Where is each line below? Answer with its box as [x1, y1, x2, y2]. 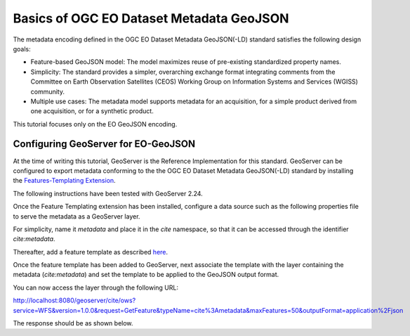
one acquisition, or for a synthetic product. [30, 107, 154, 115]
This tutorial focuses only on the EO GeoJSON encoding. [13, 119, 178, 128]
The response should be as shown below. [13, 319, 133, 328]
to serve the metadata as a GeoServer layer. [13, 212, 140, 221]
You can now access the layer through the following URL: [13, 283, 179, 292]
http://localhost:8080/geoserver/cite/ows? [13, 296, 136, 305]
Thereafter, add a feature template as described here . [13, 247, 168, 256]
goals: [13, 44, 31, 53]
